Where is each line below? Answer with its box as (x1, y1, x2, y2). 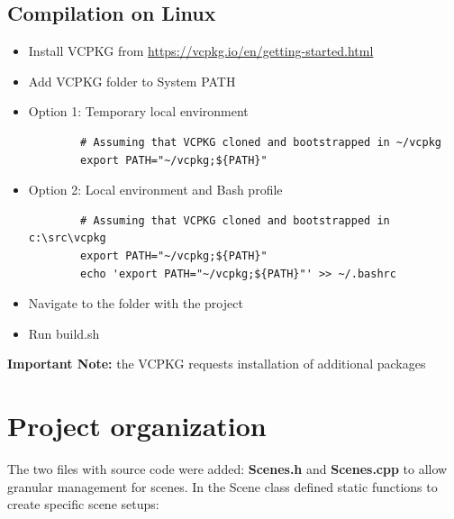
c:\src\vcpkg (28, 232, 106, 245)
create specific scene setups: (7, 495, 159, 514)
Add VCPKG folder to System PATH (28, 71, 236, 90)
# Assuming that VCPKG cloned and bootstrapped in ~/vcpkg (80, 135, 441, 149)
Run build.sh (28, 323, 100, 342)
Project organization (7, 407, 267, 444)
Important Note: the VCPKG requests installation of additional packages (7, 354, 426, 373)
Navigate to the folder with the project (28, 294, 243, 313)
